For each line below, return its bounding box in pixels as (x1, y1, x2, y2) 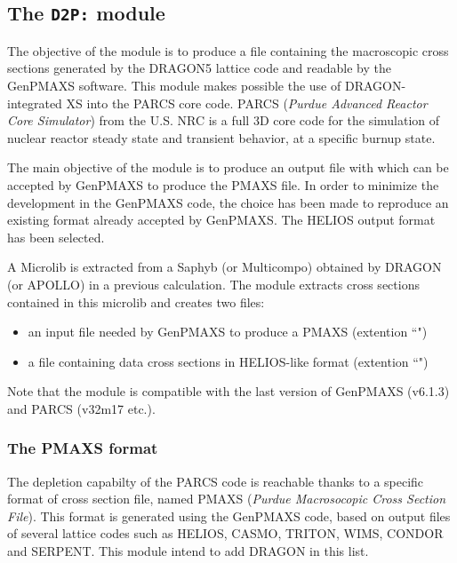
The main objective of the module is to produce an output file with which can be (7, 158, 449, 177)
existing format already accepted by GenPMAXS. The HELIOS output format (7, 210, 436, 229)
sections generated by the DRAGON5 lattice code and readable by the (7, 59, 391, 77)
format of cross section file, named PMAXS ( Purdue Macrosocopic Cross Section (7, 489, 446, 508)
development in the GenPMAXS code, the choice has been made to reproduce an (7, 193, 449, 211)
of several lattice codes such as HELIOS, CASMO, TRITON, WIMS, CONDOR (7, 524, 444, 543)
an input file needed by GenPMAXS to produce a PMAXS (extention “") (28, 322, 428, 341)
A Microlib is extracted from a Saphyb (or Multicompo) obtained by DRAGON (7, 258, 442, 276)
